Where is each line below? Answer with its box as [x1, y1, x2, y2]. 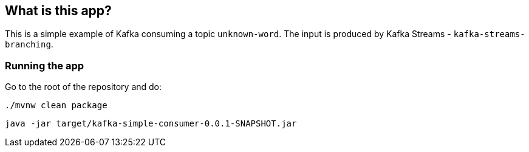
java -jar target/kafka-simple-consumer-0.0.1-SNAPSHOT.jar [5, 119, 297, 129]
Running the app [5, 59, 84, 72]
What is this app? [5, 3, 112, 18]
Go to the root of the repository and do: [5, 81, 162, 92]
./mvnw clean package [5, 100, 108, 111]
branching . [5, 39, 53, 50]
